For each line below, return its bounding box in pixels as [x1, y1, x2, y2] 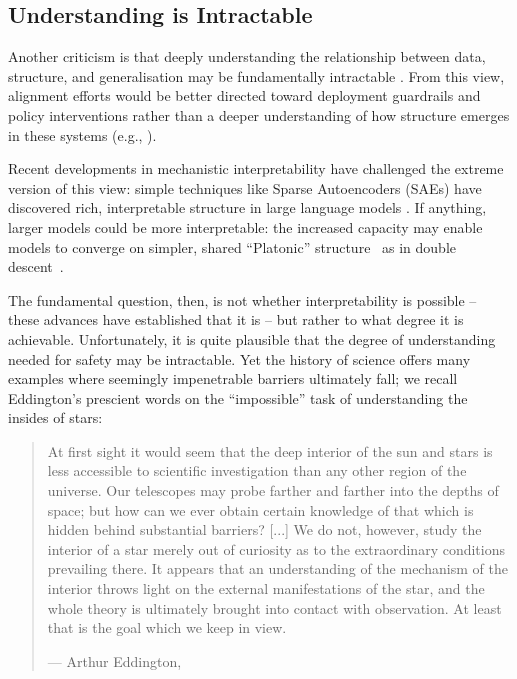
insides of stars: [8, 407, 103, 428]
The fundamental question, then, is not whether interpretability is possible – [8, 289, 477, 310]
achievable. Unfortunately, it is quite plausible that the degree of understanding [8, 328, 496, 349]
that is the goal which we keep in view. [47, 617, 287, 638]
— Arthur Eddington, [47, 650, 182, 671]
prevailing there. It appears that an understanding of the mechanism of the [47, 558, 508, 579]
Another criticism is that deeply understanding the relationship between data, [8, 46, 486, 67]
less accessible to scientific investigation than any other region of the [47, 460, 467, 481]
